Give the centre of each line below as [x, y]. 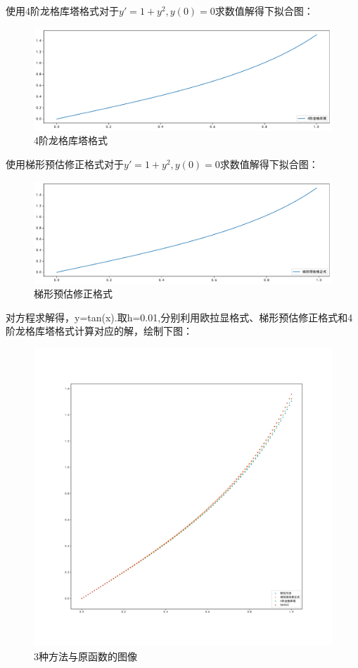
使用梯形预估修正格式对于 [65, 163]
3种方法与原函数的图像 [85, 656]
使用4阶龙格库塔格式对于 [62, 11]
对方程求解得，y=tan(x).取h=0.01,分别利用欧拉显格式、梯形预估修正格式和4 [179, 317]
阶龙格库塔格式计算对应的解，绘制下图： [99, 331]
